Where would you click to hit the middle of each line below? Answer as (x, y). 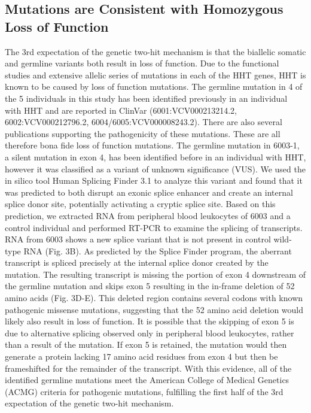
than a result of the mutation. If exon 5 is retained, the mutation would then (146, 344)
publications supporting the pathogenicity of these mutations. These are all (143, 133)
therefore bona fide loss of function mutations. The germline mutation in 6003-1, (152, 145)
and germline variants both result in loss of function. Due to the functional (142, 63)
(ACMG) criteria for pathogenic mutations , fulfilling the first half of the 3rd (144, 391)
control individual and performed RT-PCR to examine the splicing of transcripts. (154, 227)
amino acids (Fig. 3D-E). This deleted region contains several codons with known (154, 298)
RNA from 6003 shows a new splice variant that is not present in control (138, 239)
